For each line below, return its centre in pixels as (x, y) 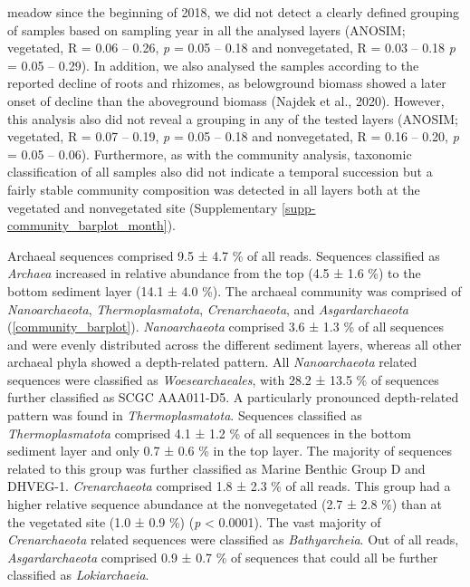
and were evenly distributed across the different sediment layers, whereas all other (235, 344)
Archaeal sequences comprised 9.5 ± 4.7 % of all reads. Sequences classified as (224, 255)
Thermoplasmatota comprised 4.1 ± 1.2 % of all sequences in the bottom (209, 433)
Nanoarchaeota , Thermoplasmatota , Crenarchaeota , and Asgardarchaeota (208, 308)
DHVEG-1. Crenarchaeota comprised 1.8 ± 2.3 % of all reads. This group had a (229, 486)
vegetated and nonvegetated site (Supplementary (143, 207)
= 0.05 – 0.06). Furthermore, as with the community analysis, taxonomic (210, 154)
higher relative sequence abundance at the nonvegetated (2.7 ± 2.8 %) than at (225, 504)
